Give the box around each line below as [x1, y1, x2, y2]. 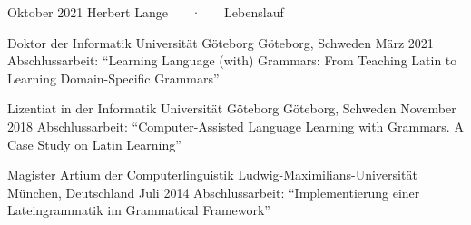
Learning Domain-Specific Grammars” [7, 68, 220, 87]
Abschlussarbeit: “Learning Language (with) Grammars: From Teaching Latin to [7, 51, 457, 70]
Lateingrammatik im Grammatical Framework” [7, 201, 270, 220]
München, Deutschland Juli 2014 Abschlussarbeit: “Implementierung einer [7, 182, 420, 201]
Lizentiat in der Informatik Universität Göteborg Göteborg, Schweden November [7, 99, 456, 118]
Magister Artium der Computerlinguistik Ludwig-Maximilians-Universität [7, 165, 417, 184]
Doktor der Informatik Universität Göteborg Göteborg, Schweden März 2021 [7, 33, 434, 52]
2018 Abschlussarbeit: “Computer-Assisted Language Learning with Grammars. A [7, 116, 464, 135]
